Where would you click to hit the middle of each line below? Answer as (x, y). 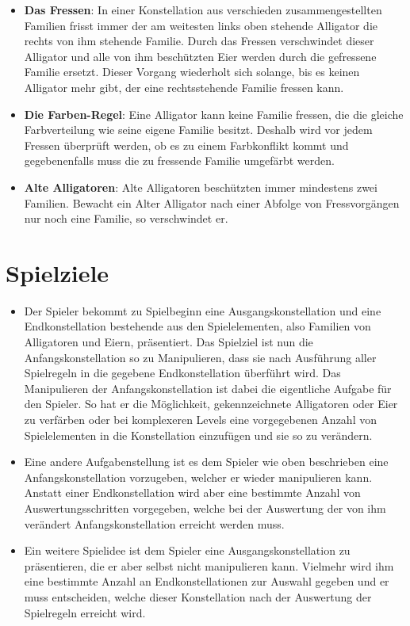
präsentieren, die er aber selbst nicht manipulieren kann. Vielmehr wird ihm (209, 565)
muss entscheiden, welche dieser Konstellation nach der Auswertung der (198, 596)
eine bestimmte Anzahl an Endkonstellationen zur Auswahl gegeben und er (207, 581)
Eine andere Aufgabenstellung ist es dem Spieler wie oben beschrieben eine (206, 462)
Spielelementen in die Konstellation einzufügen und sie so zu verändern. (198, 435)
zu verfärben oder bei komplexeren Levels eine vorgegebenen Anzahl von (200, 419)
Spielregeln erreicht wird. (85, 612)
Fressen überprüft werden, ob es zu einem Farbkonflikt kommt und (186, 145)
